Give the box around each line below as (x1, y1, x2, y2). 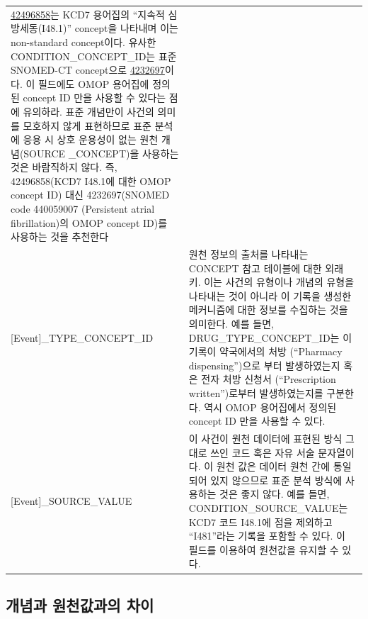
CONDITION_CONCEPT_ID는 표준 (11, 48, 177, 63)
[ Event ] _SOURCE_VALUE (11, 493, 132, 508)
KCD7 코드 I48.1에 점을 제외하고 (188, 514, 333, 529)
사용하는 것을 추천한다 (11, 229, 109, 244)
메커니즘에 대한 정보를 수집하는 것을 (188, 302, 348, 317)
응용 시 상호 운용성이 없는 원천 (23, 132, 159, 147)
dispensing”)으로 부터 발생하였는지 (188, 357, 340, 372)
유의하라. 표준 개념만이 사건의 (23, 104, 154, 118)
